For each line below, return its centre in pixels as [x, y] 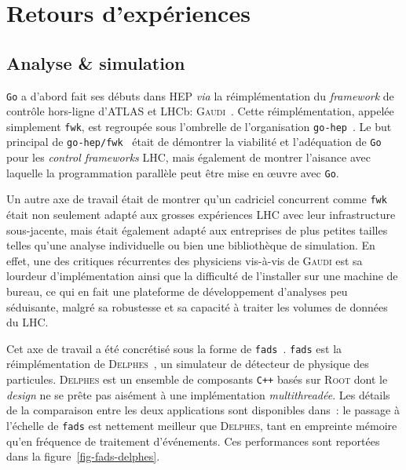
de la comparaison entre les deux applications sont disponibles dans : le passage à [203, 410]
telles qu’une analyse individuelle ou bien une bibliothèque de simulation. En [191, 245]
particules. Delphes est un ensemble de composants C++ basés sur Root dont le [197, 379]
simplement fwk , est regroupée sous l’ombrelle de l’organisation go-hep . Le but [199, 126]
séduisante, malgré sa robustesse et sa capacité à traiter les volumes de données [197, 306]
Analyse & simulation [96, 62]
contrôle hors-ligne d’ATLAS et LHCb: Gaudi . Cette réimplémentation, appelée [200, 111]
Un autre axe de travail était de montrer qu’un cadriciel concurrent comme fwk [197, 199]
